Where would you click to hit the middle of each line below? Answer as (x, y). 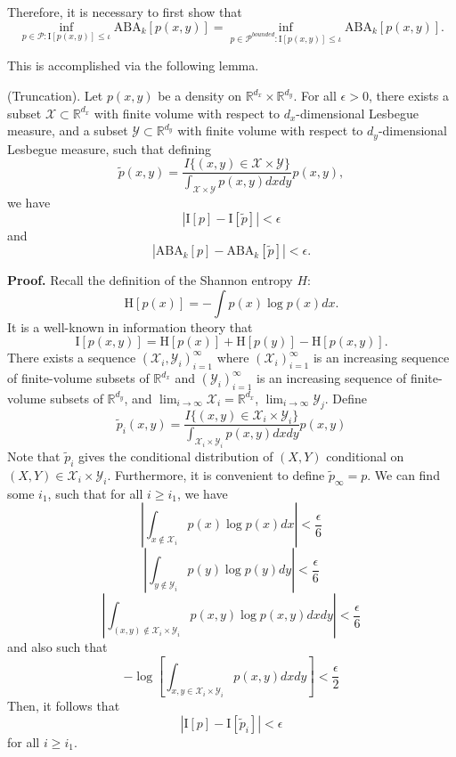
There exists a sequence (72, 358)
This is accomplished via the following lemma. (133, 65)
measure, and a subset (68, 130)
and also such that (57, 647)
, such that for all (95, 493)
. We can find (403, 474)
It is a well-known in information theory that (130, 326)
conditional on (365, 456)
